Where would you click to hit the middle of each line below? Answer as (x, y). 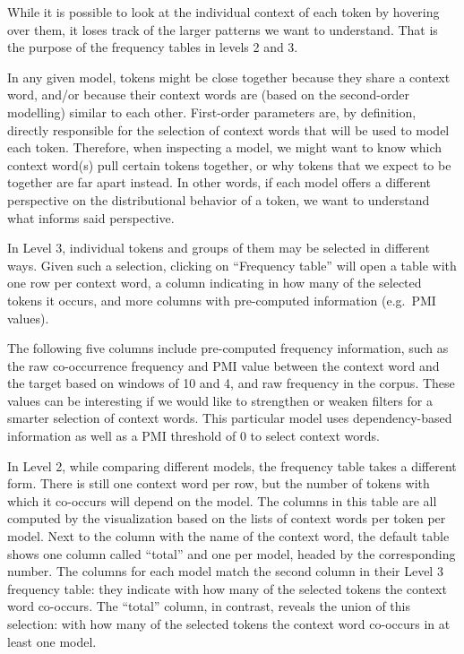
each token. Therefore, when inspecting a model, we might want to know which (225, 147)
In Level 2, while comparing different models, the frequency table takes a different (232, 465)
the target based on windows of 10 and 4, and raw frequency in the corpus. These (231, 383)
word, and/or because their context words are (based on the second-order (208, 95)
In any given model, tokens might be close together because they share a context (229, 77)
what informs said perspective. (91, 217)
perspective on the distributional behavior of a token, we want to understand (219, 199)
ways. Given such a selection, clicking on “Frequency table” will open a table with (232, 265)
